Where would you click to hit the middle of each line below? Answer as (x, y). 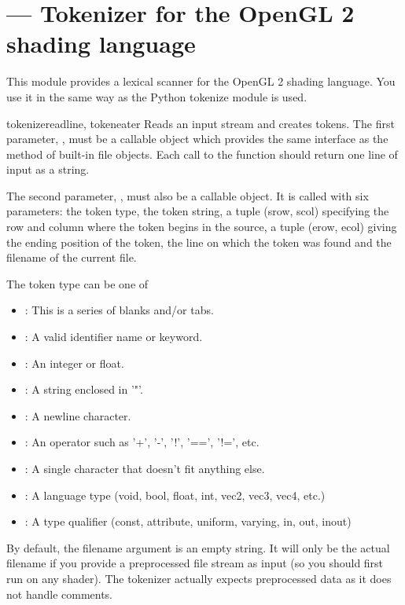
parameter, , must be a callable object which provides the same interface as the (197, 139)
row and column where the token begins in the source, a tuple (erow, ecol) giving (202, 227)
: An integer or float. (74, 363)
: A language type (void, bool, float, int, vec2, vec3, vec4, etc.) (175, 495)
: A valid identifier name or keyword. (114, 337)
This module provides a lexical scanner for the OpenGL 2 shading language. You (201, 81)
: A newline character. (78, 415)
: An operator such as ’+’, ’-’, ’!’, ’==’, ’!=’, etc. (142, 442)
